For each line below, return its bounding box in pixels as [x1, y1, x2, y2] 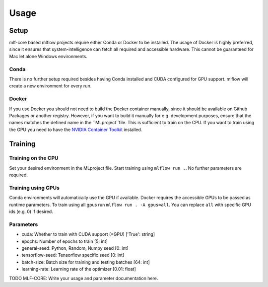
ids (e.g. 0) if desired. [9, 209, 53, 215]
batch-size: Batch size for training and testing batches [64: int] [21, 259, 150, 265]
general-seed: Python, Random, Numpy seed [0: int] [21, 245, 129, 251]
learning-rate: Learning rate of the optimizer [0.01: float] [21, 266, 136, 272]
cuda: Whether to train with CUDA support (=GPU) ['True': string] [21, 231, 155, 237]
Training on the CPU [9, 154, 59, 161]
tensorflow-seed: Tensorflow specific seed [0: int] [21, 252, 125, 258]
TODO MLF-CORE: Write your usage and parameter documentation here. [9, 275, 158, 281]
